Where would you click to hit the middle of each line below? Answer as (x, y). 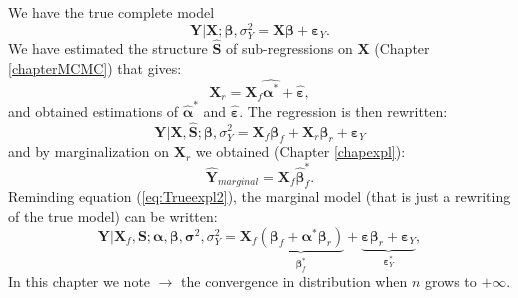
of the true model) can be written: (113, 216)
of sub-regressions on (289, 48)
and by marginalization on (89, 151)
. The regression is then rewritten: (343, 110)
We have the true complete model (111, 12)
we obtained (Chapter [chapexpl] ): (300, 151)
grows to (450, 280)
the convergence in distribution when (294, 280)
